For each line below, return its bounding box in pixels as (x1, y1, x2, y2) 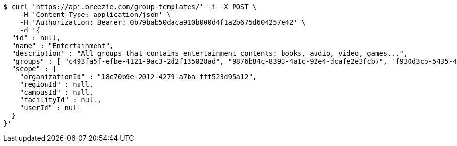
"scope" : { (11, 65, 57, 73)
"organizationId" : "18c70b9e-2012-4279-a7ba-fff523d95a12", (19, 73, 257, 81)
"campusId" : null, (19, 88, 94, 96)
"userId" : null (19, 104, 81, 112)
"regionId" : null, (19, 81, 94, 88)
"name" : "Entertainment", (11, 42, 114, 49)
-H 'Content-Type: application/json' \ (19, 11, 171, 18)
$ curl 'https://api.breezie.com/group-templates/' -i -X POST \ (3, 3, 257, 11)
